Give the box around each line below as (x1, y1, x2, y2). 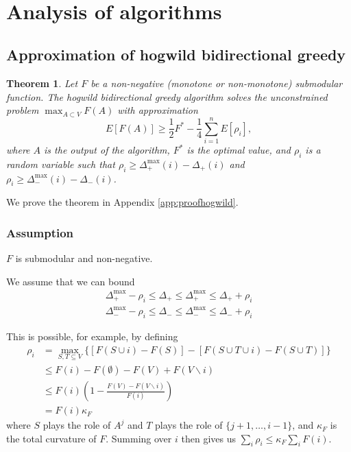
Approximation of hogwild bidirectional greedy (6, 44, 346, 65)
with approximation (117, 103, 198, 117)
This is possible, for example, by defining (6, 329, 178, 344)
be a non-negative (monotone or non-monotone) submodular (90, 76, 343, 91)
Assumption (6, 224, 74, 241)
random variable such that (6, 156, 115, 171)
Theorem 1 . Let (6, 76, 78, 91)
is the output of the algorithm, (44, 143, 170, 157)
